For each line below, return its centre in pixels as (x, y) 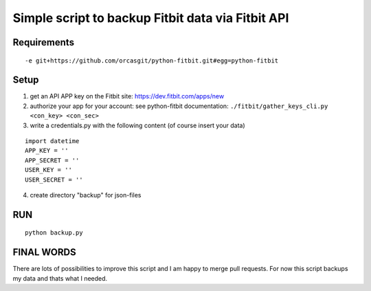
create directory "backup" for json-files (86, 195)
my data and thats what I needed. (60, 278)
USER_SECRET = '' (54, 180)
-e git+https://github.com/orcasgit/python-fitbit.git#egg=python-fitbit (152, 61)
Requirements (44, 42)
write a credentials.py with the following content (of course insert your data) (137, 125)
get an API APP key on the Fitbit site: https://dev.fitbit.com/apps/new (127, 96)
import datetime (52, 141)
